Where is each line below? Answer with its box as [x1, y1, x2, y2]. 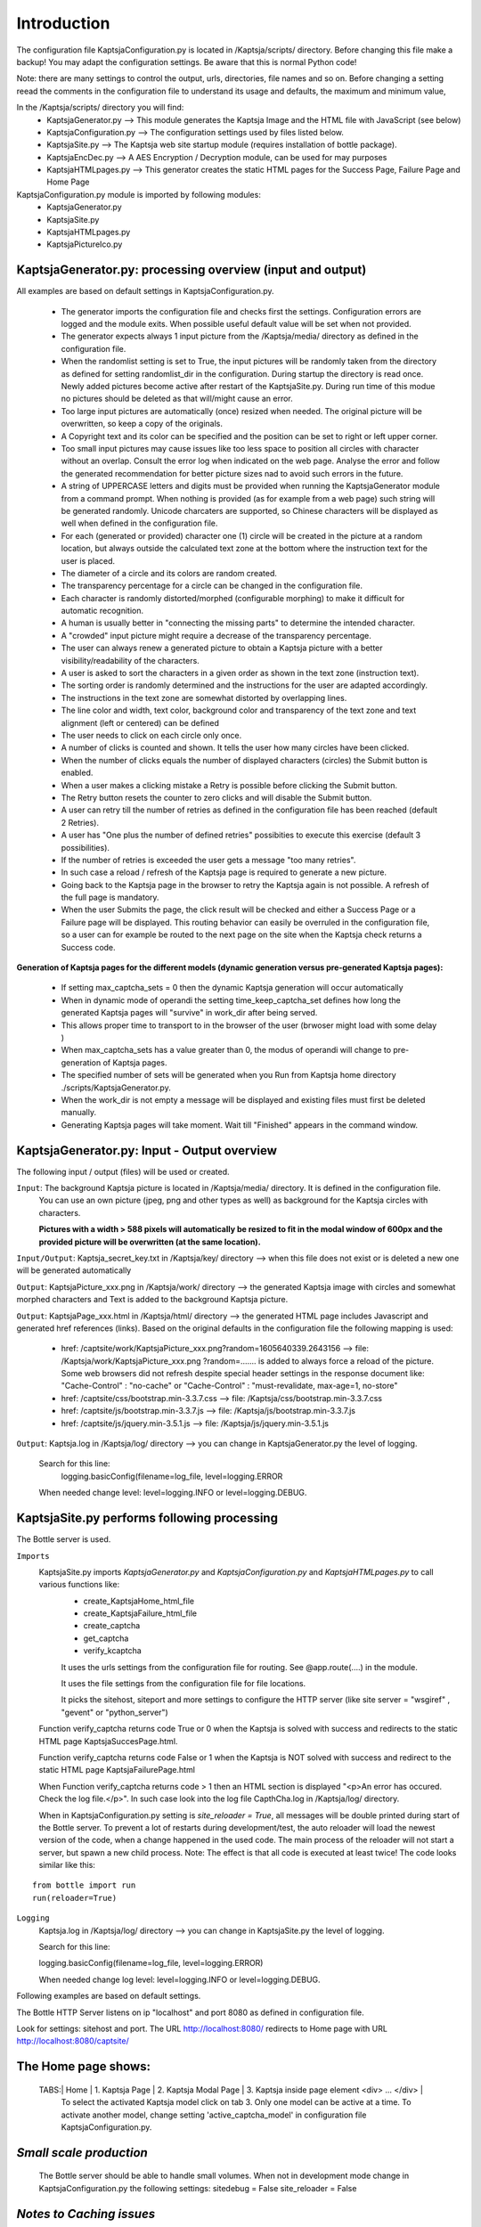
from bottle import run [32, 1880, 136, 1890]
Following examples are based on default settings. [16, 1991, 201, 2002]
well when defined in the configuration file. [61, 518, 218, 529]
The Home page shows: [16, 2059, 151, 2075]
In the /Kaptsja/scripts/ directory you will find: [16, 102, 184, 113]
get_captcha [83, 1633, 129, 1644]
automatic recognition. [61, 606, 144, 616]
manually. [61, 1107, 97, 1118]
